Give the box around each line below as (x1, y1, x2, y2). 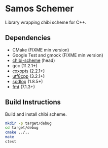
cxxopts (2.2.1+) (12, 68, 45, 74)
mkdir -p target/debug (5, 121, 52, 126)
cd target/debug (5, 125, 38, 130)
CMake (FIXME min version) (12, 47, 70, 52)
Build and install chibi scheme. (5, 111, 67, 117)
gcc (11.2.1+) (12, 62, 38, 68)
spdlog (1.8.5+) (12, 78, 43, 84)
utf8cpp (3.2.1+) (12, 73, 45, 79)
